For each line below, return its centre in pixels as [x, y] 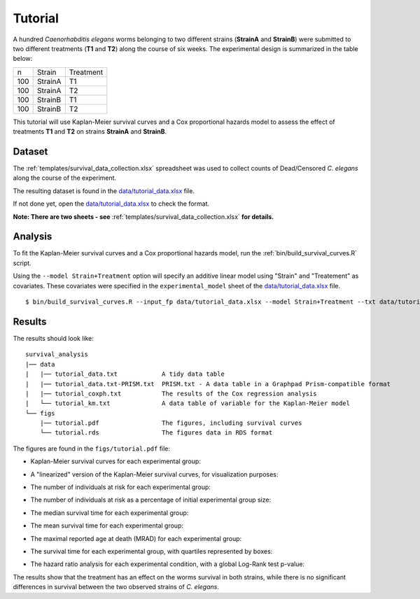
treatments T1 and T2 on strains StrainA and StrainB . [90, 132]
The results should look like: [54, 338]
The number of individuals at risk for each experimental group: [121, 487]
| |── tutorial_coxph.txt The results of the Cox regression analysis [171, 393]
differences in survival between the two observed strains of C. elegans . [116, 587]
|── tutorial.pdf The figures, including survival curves [171, 423]
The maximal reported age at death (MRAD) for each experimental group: [136, 538]
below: [23, 59]
